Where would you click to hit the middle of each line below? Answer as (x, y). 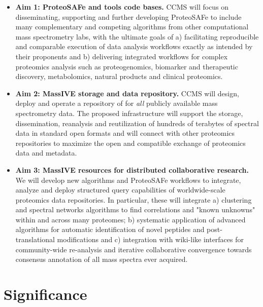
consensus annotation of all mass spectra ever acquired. (102, 259)
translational (35, 239)
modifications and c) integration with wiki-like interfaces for (150, 239)
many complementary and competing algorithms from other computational (132, 27)
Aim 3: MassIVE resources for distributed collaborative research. (132, 169)
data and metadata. (46, 153)
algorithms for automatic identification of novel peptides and (110, 229)
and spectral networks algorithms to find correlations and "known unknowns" (135, 209)
